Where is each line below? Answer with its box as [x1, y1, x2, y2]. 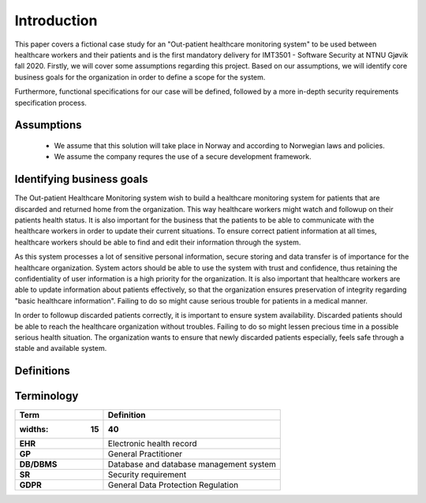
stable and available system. [14, 344, 107, 353]
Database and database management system [107, 459, 276, 470]
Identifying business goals [14, 173, 148, 186]
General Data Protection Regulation [107, 479, 239, 490]
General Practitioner [107, 449, 183, 460]
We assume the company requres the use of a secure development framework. [54, 152, 312, 162]
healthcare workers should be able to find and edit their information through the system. [14, 237, 301, 247]
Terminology [14, 389, 79, 403]
